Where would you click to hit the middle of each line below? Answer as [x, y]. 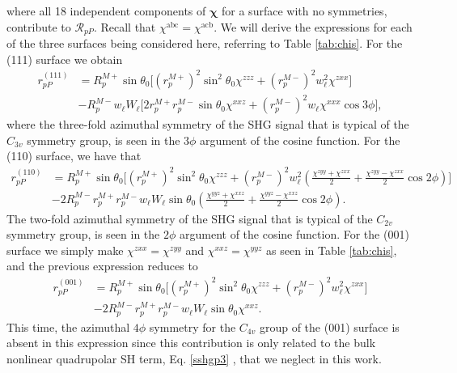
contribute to [39, 26]
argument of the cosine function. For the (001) [294, 234]
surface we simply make [65, 250]
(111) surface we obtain [65, 59]
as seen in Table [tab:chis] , [332, 250]
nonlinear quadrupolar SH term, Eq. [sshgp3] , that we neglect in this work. [194, 358]
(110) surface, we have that [74, 156]
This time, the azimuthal [68, 326]
